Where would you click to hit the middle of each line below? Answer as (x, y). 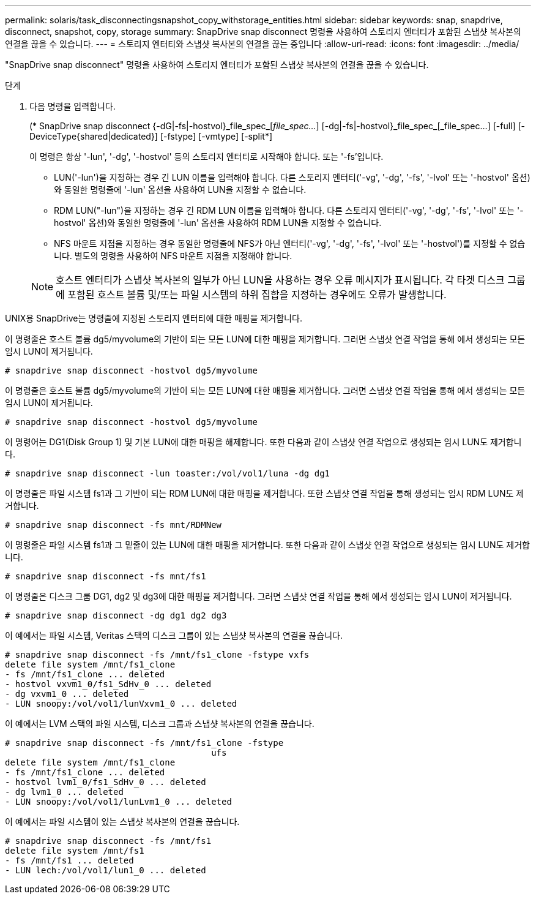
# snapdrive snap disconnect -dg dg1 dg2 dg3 (116, 615)
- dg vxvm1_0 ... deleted (67, 694)
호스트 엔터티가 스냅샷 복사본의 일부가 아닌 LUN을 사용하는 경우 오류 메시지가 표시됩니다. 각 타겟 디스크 (280, 280)
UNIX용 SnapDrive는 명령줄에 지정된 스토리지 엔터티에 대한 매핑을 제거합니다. (154, 318)
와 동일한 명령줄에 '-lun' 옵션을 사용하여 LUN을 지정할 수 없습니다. (180, 190)
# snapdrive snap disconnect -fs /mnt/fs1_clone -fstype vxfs (157, 655)
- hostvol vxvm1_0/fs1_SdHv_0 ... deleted (108, 684)
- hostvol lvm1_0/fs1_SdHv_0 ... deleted (106, 782)
